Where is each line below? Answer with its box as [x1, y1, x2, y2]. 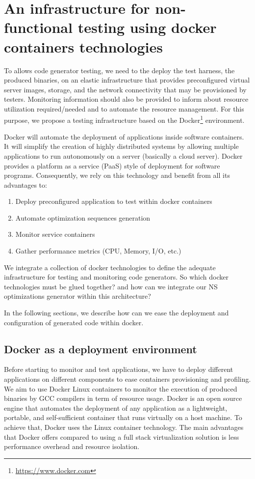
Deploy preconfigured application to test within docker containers [15, 196, 212, 206]
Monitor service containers [15, 229, 95, 239]
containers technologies [4, 36, 163, 56]
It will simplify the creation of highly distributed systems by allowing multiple [4, 141, 239, 151]
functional [4, 17, 73, 37]
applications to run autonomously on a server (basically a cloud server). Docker [4, 150, 243, 161]
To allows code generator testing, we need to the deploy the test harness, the [4, 65, 235, 75]
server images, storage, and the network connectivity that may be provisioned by [4, 84, 247, 94]
